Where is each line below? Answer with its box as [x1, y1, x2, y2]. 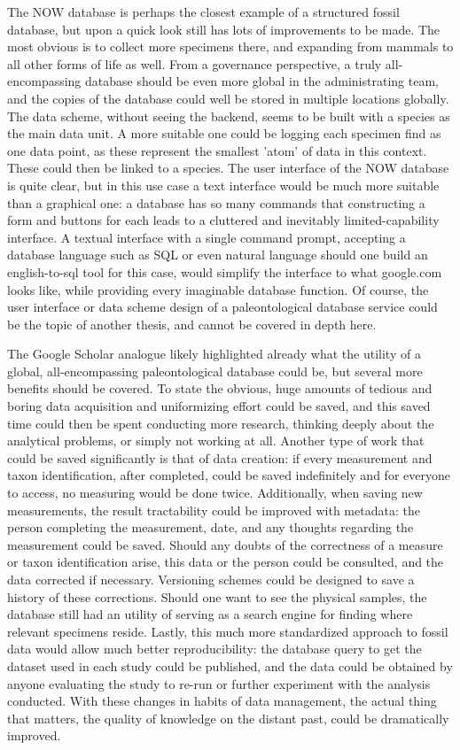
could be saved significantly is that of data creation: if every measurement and [7, 448, 433, 467]
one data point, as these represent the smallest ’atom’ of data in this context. [7, 141, 427, 159]
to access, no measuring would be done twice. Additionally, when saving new [7, 483, 423, 502]
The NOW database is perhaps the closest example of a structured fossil [7, 3, 400, 20]
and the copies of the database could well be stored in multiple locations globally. [7, 89, 449, 107]
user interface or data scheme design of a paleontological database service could [7, 298, 438, 316]
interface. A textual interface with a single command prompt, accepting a [7, 228, 406, 246]
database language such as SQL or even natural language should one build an [7, 245, 428, 264]
